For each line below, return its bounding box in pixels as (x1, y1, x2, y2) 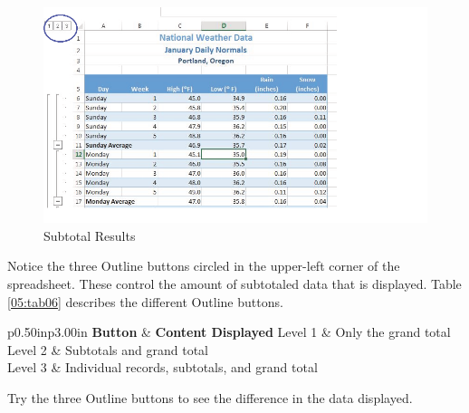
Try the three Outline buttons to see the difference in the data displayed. (7, 388, 413, 407)
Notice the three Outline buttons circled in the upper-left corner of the (7, 256, 400, 275)
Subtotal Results (43, 226, 136, 245)
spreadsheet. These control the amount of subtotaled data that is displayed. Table (7, 274, 462, 293)
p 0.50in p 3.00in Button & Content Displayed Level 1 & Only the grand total (7, 322, 451, 341)
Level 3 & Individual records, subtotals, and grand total (7, 358, 318, 377)
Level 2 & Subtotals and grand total (7, 340, 208, 359)
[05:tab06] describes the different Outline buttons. (7, 292, 283, 311)
